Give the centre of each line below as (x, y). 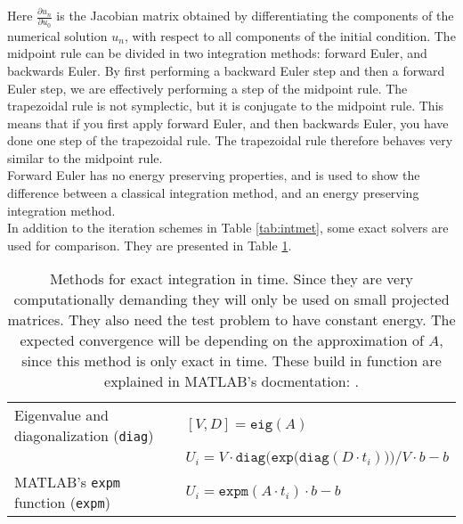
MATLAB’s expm (68, 482)
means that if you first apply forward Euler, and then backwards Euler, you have (228, 123)
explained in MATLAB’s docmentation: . (231, 381)
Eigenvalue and (62, 415)
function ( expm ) (62, 503)
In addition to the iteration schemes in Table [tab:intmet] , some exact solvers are (228, 228)
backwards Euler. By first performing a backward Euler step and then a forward (226, 70)
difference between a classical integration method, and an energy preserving (213, 193)
